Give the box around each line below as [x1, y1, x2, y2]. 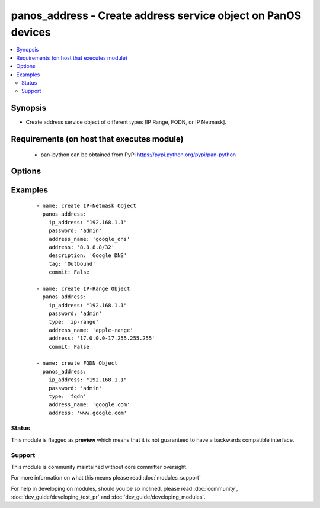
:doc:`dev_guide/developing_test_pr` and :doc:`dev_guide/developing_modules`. [11, 493, 206, 500]
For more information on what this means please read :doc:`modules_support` [11, 474, 201, 481]
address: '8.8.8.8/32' [48, 243, 115, 250]
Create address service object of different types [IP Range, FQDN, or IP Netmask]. [25, 118, 227, 126]
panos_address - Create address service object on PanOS [11, 9, 302, 22]
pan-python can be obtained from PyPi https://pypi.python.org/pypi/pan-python [40, 151, 236, 158]
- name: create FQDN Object [36, 360, 118, 366]
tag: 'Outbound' [48, 261, 96, 267]
